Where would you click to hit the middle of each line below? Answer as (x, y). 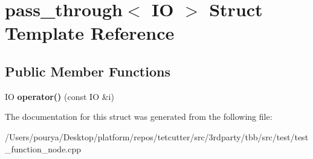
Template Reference (90, 33)
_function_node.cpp (43, 148)
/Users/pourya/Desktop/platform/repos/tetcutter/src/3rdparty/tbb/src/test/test (157, 136)
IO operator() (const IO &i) (60, 96)
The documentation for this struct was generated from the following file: (139, 117)
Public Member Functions (88, 71)
